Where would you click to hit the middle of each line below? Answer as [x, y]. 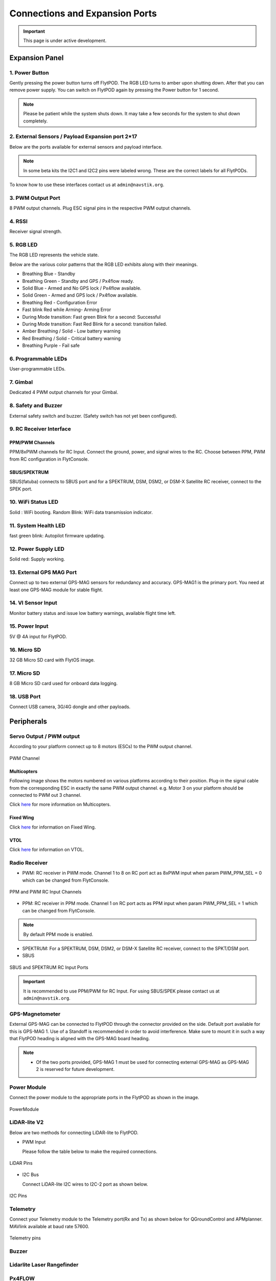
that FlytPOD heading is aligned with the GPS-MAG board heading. [80, 1038]
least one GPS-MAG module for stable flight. [56, 590]
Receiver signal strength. [36, 232]
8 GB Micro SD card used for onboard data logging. [64, 684]
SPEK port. [21, 489]
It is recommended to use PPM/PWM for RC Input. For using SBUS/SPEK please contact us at [121, 991]
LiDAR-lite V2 [27, 1122]
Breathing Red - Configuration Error [60, 302]
